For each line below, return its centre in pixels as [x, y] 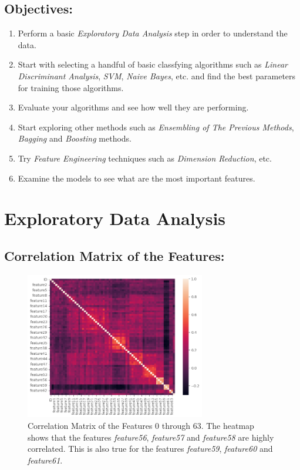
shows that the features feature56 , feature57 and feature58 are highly [151, 437]
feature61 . [45, 460]
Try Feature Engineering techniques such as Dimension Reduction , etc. [145, 158]
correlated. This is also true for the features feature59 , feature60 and [150, 449]
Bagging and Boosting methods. [75, 138]
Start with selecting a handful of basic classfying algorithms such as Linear [153, 64]
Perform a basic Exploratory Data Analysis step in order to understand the [153, 33]
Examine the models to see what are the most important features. [136, 178]
